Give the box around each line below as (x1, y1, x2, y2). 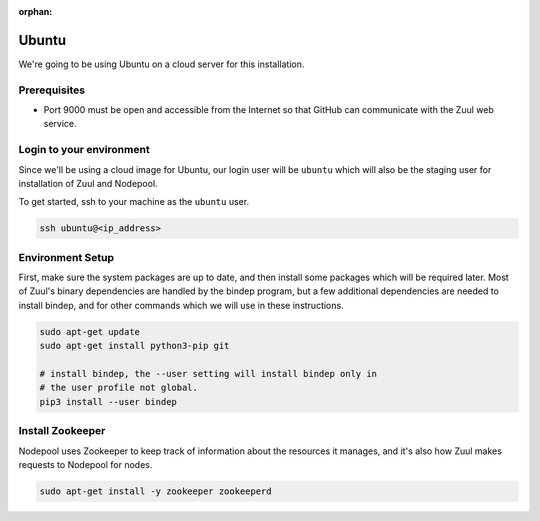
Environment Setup (18, 250, 115, 264)
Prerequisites (18, 83, 85, 97)
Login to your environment (18, 143, 150, 157)
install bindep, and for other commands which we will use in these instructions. (18, 299, 344, 311)
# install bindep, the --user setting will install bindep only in (39, 368, 378, 380)
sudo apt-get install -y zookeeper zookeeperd (39, 485, 272, 497)
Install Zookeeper (18, 424, 106, 438)
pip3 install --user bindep (39, 396, 177, 407)
